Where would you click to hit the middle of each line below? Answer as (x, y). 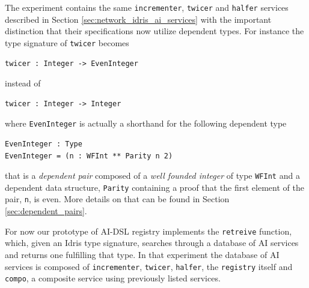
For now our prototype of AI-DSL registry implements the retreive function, (148, 231)
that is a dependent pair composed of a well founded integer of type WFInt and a (152, 175)
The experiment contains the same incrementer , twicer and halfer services (147, 7)
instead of (23, 83)
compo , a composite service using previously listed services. (113, 278)
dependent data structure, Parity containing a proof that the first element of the (154, 187)
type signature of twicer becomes (67, 42)
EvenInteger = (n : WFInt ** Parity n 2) (89, 156)
